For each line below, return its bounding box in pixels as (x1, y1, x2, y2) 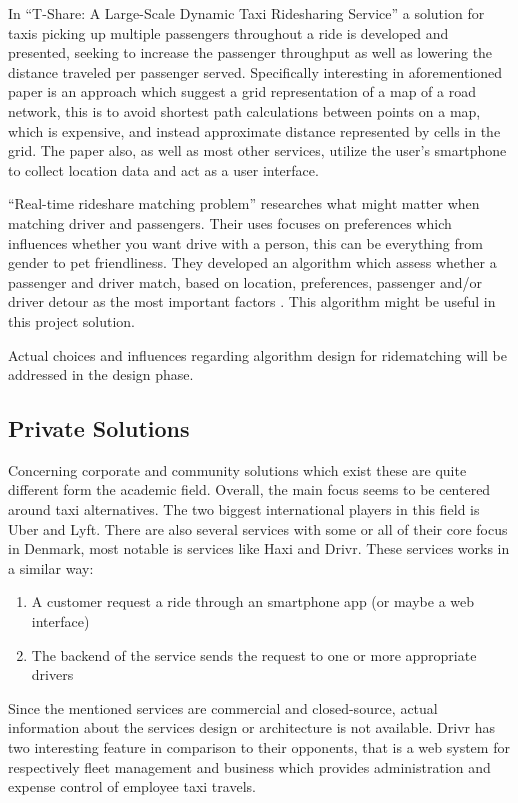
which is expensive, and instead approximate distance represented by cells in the (8, 120, 501, 141)
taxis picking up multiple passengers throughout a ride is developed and (8, 22, 449, 43)
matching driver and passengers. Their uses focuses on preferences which (8, 212, 452, 233)
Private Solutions (8, 413, 190, 444)
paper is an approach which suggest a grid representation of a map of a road (8, 81, 476, 102)
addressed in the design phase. (8, 364, 194, 385)
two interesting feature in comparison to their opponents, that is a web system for (8, 737, 510, 758)
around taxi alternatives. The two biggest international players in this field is (8, 499, 480, 520)
